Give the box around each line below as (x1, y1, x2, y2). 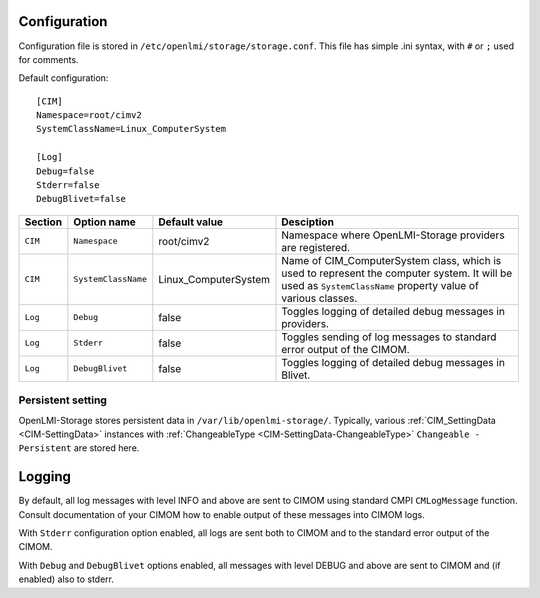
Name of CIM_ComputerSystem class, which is (281, 253, 502, 267)
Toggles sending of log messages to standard (281, 330, 497, 344)
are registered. (281, 240, 350, 254)
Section (24, 215, 63, 229)
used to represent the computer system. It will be (281, 266, 513, 280)
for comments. (18, 53, 79, 65)
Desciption (281, 215, 335, 229)
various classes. (281, 291, 358, 305)
